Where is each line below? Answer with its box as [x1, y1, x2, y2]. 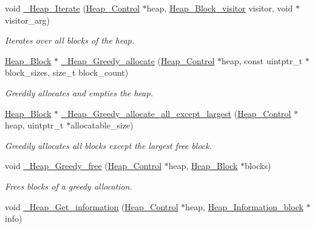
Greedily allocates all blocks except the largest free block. [5, 139, 212, 151]
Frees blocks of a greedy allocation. [5, 179, 132, 192]
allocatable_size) [70, 119, 134, 131]
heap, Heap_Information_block [185, 200, 303, 213]
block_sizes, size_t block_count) [5, 66, 129, 79]
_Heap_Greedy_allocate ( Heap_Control [61, 54, 215, 67]
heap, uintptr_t [5, 119, 64, 131]
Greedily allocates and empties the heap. [5, 86, 153, 99]
